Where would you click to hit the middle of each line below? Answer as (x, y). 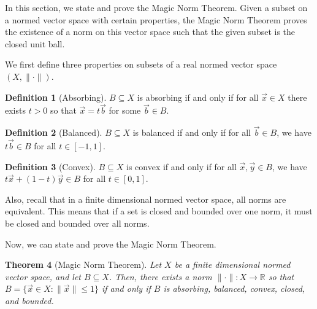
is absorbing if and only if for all (198, 97)
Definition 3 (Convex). (50, 166)
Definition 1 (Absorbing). (56, 97)
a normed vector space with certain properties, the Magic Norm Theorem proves (156, 19)
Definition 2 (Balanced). (54, 132)
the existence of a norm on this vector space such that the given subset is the (150, 32)
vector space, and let (43, 276)
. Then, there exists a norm (160, 276)
